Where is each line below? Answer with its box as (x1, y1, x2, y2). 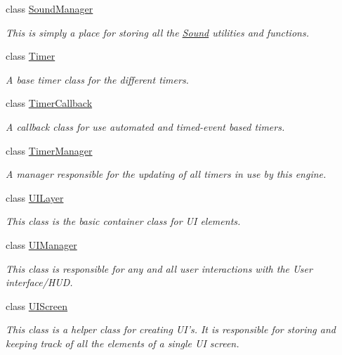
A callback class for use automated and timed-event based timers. (6, 119, 285, 134)
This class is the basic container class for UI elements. (6, 214, 241, 228)
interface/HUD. (6, 275, 73, 290)
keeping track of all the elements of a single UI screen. (6, 335, 239, 350)
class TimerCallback (6, 96, 93, 110)
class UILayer (6, 190, 64, 205)
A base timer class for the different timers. (6, 72, 189, 86)
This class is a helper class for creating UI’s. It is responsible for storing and (6, 322, 336, 337)
